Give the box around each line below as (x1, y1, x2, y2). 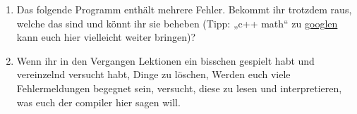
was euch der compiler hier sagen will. (16, 94, 181, 109)
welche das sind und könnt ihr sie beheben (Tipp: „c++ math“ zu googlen (16, 15, 338, 30)
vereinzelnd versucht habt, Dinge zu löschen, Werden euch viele (16, 67, 291, 82)
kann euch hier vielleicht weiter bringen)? (16, 30, 196, 44)
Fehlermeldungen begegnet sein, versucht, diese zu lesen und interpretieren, (16, 80, 342, 95)
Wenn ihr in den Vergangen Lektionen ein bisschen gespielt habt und (16, 53, 315, 68)
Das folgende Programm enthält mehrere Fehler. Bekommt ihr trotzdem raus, (16, 2, 352, 16)
